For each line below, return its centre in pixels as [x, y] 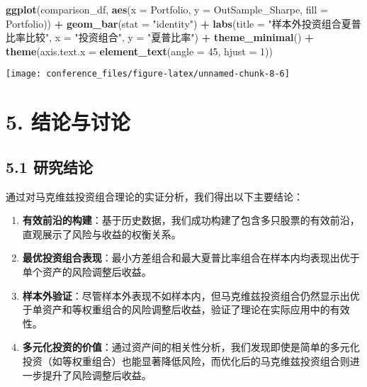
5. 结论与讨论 [68, 122]
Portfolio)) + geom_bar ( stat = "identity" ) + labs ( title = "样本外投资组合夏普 [183, 23]
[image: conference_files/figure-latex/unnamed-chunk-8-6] [148, 74]
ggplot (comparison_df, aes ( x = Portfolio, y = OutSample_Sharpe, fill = [167, 9]
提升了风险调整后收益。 [97, 375]
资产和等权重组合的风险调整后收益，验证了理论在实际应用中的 [186, 309]
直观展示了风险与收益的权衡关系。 [102, 234]
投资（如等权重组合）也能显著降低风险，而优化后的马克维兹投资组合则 [186, 360]
